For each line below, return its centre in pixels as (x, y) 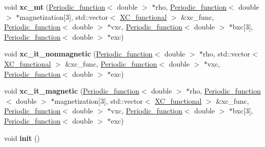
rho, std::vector (227, 54)
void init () (22, 138)
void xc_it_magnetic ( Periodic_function (72, 91)
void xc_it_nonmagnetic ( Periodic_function (78, 54)
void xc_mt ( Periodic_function (55, 7)
